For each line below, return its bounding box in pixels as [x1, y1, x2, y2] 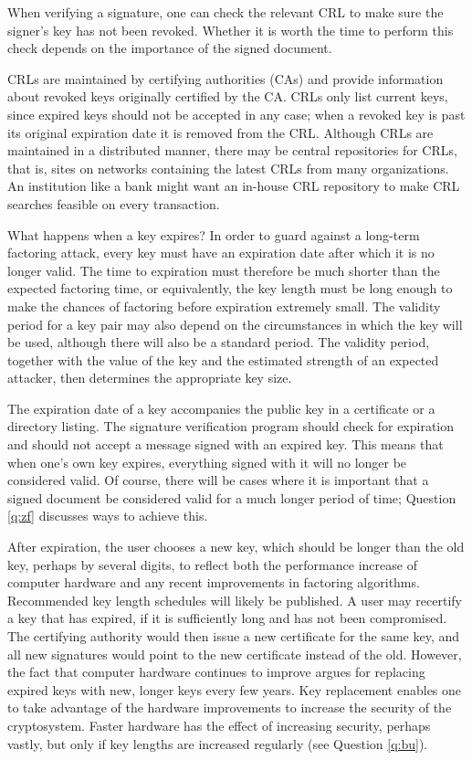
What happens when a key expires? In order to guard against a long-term [7, 225, 420, 244]
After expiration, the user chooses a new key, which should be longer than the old [7, 537, 465, 556]
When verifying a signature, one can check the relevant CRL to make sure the [7, 3, 444, 21]
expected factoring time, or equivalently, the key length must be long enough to [7, 279, 453, 298]
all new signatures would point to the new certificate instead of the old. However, [7, 644, 462, 663]
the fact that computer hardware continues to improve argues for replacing [7, 662, 425, 681]
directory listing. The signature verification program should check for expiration [7, 417, 455, 436]
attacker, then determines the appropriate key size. [7, 368, 292, 387]
